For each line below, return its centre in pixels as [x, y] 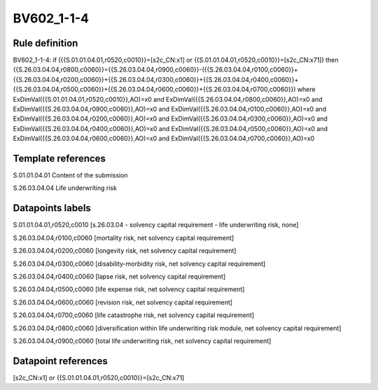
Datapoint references [61, 361]
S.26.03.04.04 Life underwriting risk [65, 188]
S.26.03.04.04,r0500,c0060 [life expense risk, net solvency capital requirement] [129, 289]
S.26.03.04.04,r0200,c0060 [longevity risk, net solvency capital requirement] [125, 251]
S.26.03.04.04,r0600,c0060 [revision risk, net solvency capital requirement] [123, 302]
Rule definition [45, 43]
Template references [59, 159]
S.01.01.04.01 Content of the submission [71, 175]
